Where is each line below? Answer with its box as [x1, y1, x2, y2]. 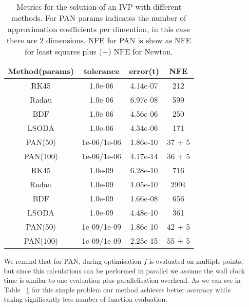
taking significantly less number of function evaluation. [4, 294, 168, 304]
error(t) [129, 65, 159, 76]
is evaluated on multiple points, [149, 256, 243, 266]
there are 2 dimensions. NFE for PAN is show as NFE [6, 35, 191, 46]
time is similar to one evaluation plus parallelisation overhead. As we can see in [4, 275, 241, 285]
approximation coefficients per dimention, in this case [7, 23, 190, 35]
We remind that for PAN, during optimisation [4, 256, 142, 266]
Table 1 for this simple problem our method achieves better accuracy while [4, 284, 231, 294]
